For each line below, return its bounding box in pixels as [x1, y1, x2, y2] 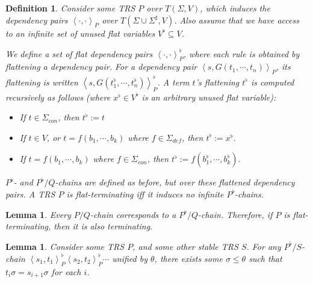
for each [51, 265, 81, 278]
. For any [246, 240, 281, 252]
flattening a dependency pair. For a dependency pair [5, 60, 197, 73]
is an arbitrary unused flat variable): [141, 90, 276, 103]
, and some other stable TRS [132, 240, 238, 252]
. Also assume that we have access [174, 13, 299, 26]
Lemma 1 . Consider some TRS [5, 240, 125, 252]
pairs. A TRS [5, 187, 55, 200]
